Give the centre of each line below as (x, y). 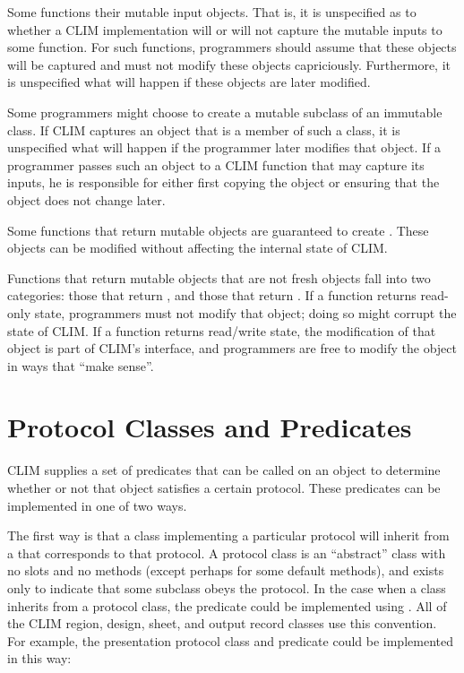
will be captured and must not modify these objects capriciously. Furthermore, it (229, 64)
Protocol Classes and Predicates (210, 427)
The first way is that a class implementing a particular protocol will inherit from (228, 535)
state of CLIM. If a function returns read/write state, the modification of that (222, 330)
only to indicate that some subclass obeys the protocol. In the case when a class (227, 587)
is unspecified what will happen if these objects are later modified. (189, 82)
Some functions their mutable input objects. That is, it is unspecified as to (212, 12)
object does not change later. (86, 199)
